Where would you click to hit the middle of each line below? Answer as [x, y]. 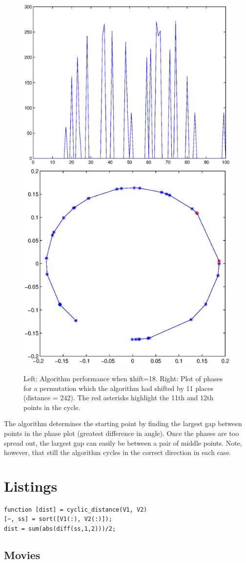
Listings [31, 486]
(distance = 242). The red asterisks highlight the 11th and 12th [119, 398]
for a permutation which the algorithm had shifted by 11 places [118, 388]
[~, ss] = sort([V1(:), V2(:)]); [58, 519]
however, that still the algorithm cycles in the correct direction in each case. [118, 452]
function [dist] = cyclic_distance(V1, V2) [76, 509]
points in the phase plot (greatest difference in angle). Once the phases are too [122, 433]
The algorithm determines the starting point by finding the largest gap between [123, 423]
